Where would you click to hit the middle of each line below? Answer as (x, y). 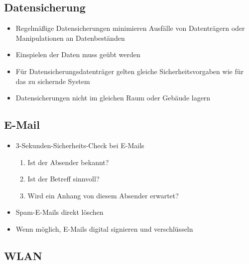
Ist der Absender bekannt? (68, 162)
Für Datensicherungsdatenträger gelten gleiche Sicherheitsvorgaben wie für (129, 71)
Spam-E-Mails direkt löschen (60, 212)
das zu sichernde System (53, 81)
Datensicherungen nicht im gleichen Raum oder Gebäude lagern (113, 98)
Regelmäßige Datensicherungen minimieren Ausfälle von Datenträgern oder (130, 28)
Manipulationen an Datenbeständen (70, 38)
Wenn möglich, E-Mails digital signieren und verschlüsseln (104, 228)
